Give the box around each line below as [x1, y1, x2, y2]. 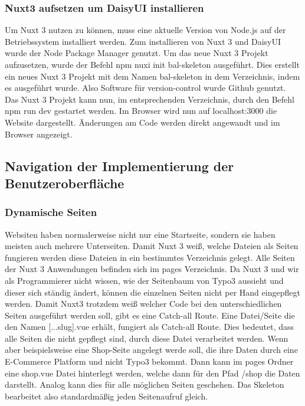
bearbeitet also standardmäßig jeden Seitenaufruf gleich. [5, 389, 208, 402]
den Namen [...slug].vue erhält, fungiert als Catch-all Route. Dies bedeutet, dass [5, 320, 294, 333]
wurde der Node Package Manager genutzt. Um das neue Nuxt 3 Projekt [5, 47, 268, 59]
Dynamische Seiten [5, 205, 97, 220]
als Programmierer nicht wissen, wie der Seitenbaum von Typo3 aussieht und [5, 274, 284, 286]
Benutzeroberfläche [5, 173, 124, 192]
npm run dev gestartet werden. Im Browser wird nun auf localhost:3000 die [5, 104, 277, 117]
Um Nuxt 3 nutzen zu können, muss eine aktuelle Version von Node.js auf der [5, 24, 286, 36]
